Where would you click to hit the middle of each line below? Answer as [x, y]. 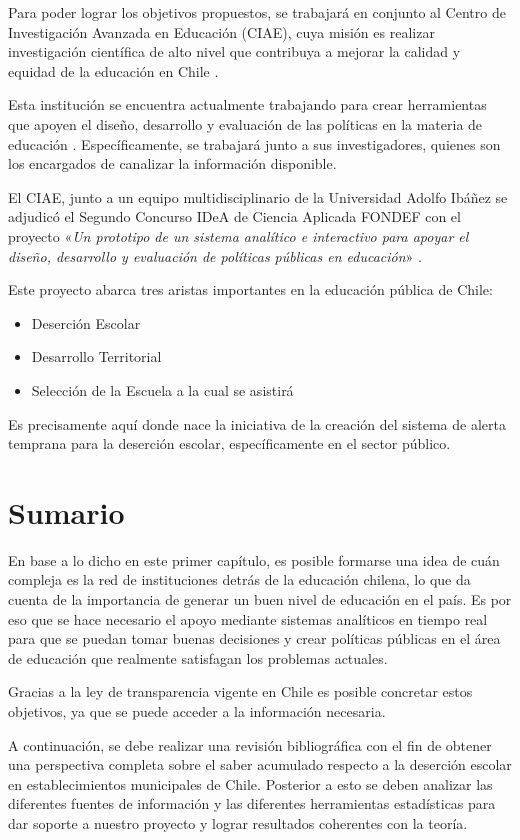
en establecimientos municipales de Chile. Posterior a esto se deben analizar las [250, 783]
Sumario [66, 511]
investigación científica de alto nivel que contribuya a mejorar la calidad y [234, 51]
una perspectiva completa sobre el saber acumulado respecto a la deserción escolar [260, 764]
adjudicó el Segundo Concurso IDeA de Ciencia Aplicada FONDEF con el [234, 216]
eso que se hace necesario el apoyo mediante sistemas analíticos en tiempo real [248, 618]
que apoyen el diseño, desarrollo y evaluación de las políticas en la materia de [245, 123]
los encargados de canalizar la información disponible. [172, 163]
